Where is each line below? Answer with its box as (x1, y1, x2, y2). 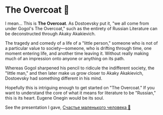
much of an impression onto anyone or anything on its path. (5, 55, 125, 61)
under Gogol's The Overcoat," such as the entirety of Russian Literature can (5, 25, 158, 31)
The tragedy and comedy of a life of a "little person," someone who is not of (5, 40, 158, 46)
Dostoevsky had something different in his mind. (5, 75, 102, 81)
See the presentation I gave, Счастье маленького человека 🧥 (5, 104, 131, 110)
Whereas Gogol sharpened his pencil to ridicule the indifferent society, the (5, 65, 155, 71)
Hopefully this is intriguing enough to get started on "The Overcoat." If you (5, 84, 155, 90)
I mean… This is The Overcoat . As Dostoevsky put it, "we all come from (5, 20, 149, 26)
